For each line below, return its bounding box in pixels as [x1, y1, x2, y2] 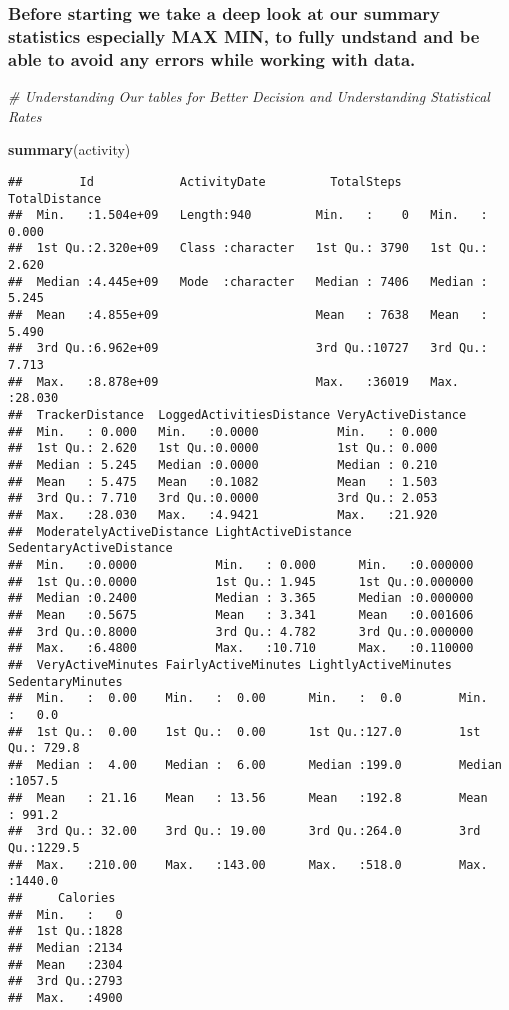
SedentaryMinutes [8, 674, 123, 689]
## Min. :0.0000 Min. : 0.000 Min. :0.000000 [8, 557, 474, 572]
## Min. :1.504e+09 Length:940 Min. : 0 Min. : [8, 208, 488, 223]
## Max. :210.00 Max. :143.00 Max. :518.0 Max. [8, 857, 488, 872]
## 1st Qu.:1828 [8, 924, 123, 939]
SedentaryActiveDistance [8, 541, 173, 556]
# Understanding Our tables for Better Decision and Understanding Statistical [8, 86, 490, 107]
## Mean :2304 [8, 957, 123, 972]
